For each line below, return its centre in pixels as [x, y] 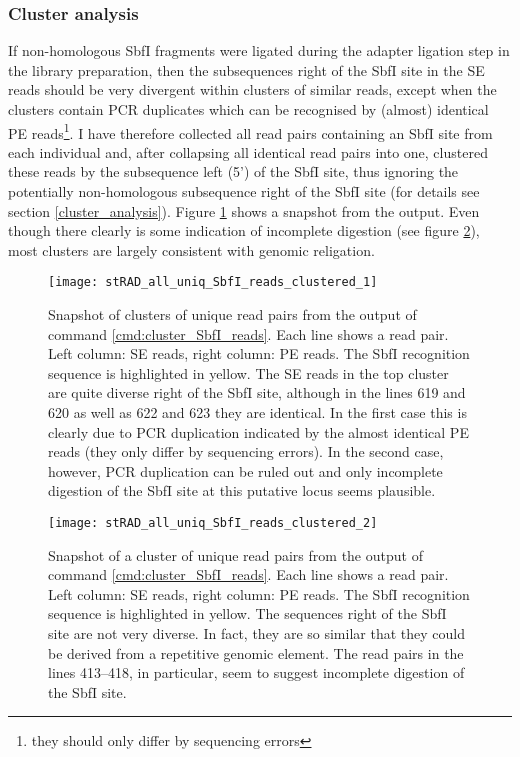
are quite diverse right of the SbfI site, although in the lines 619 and [257, 392]
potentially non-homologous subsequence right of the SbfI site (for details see [244, 191]
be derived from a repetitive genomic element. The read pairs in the [256, 652]
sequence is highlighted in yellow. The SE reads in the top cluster [248, 372]
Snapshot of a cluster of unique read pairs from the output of [235, 554]
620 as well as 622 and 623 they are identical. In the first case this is [257, 412]
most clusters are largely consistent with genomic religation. [191, 249]
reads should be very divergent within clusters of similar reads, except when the [252, 89]
